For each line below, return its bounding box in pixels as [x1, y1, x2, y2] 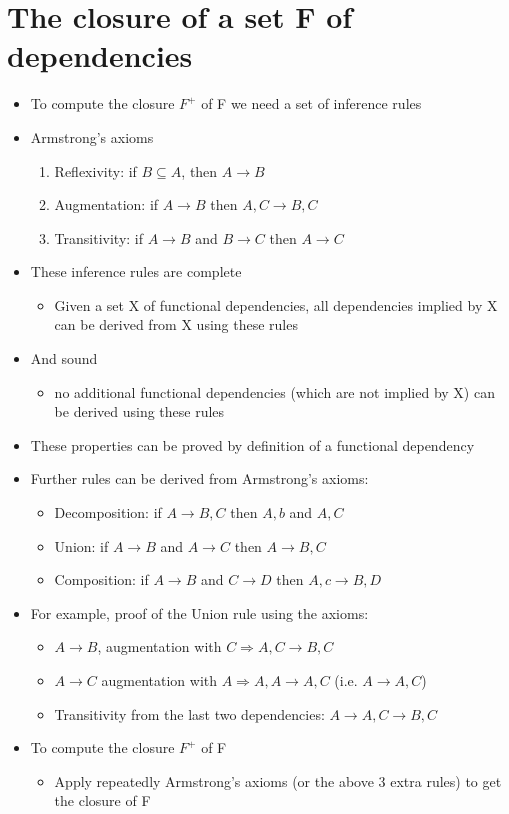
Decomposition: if [54, 502, 162, 523]
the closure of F [54, 790, 151, 811]
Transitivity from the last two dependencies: [54, 703, 325, 724]
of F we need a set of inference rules [201, 93, 422, 114]
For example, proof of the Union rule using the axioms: [30, 602, 369, 623]
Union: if [54, 535, 109, 556]
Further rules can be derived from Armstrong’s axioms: [30, 468, 369, 489]
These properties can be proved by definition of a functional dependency [30, 434, 475, 455]
